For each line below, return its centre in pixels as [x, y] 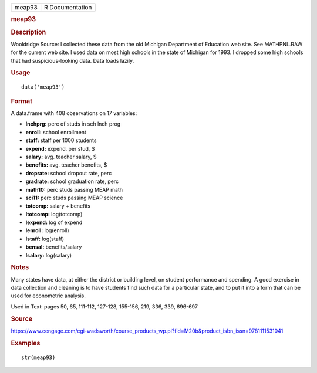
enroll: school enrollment [56, 132]
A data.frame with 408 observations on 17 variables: [74, 113]
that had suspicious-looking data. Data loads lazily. [72, 60]
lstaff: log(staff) [45, 239]
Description [28, 32]
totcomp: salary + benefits [58, 206]
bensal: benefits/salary [54, 247]
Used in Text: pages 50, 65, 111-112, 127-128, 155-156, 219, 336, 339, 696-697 [104, 306]
